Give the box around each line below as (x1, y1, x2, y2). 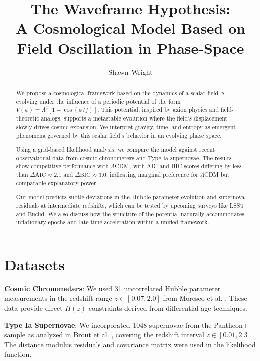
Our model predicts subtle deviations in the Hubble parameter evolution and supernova (16, 193, 245, 201)
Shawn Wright (108, 66, 153, 77)
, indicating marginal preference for (106, 170, 198, 179)
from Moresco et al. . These (163, 293, 247, 303)
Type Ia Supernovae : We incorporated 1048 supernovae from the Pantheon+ (4, 319, 248, 330)
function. (4, 349, 32, 359)
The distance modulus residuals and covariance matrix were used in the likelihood (4, 339, 256, 349)
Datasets (4, 254, 65, 274)
